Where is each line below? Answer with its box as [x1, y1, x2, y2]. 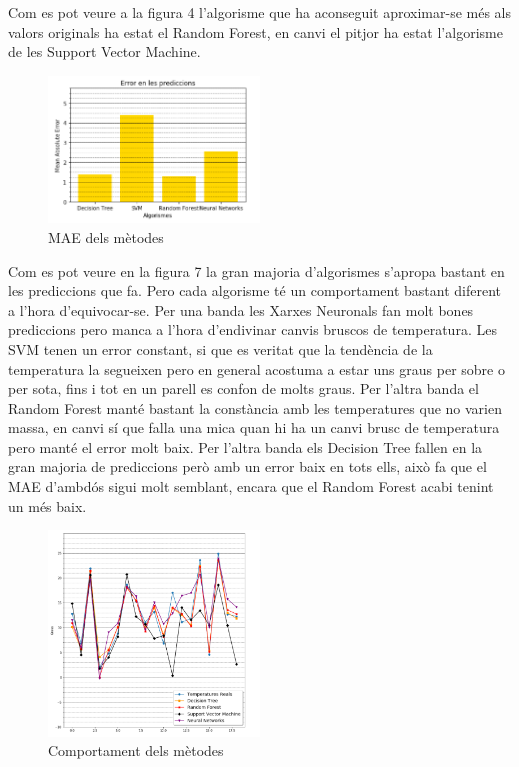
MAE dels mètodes [48, 226, 164, 247]
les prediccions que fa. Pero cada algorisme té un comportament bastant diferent [8, 280, 502, 301]
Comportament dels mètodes [48, 740, 224, 761]
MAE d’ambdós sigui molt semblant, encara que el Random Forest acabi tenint [8, 476, 494, 497]
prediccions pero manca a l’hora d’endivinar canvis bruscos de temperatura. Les [8, 319, 497, 340]
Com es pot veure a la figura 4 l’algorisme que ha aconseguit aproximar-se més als [8, 2, 512, 22]
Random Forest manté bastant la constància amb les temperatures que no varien [8, 397, 503, 418]
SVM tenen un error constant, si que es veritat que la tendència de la [8, 338, 433, 359]
